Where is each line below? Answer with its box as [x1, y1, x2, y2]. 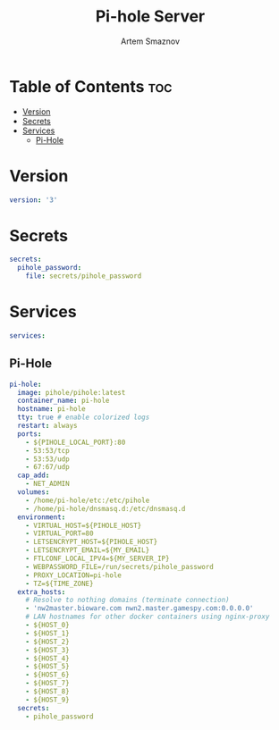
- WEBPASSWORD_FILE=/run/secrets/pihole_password [25, 562, 215, 571]
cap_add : [17, 471, 50, 480]
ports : [17, 429, 42, 439]
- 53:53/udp [25, 454, 70, 464]
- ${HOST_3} [25, 645, 70, 654]
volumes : [17, 488, 50, 497]
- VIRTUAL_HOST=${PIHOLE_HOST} [25, 521, 142, 530]
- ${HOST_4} [25, 654, 70, 663]
